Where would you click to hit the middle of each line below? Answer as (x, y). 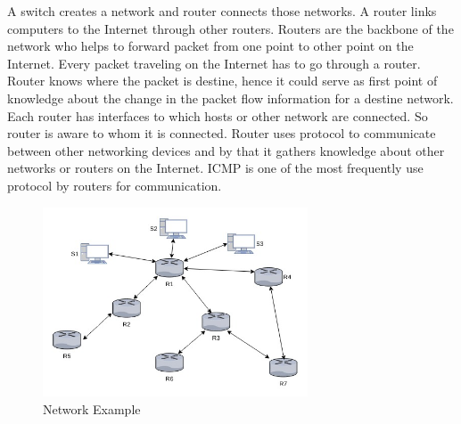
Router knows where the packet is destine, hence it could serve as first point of (222, 81)
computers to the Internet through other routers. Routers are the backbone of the (230, 28)
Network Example (92, 408)
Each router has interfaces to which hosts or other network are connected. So (218, 115)
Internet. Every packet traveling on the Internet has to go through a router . (214, 63)
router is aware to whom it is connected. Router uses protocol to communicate (222, 133)
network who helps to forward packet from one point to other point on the (210, 46)
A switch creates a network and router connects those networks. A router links (222, 11)
